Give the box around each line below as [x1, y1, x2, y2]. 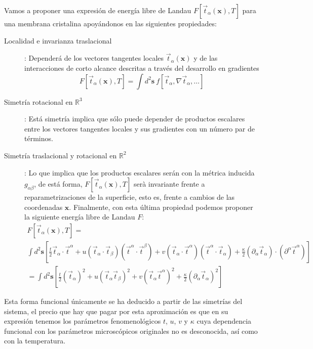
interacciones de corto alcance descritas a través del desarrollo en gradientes [24, 63, 259, 73]
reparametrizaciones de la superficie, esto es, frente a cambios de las [24, 192, 235, 202]
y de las [193, 53, 218, 63]
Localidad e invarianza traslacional [4, 35, 112, 46]
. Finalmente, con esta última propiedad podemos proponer [69, 201, 253, 212]
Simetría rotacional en [4, 96, 73, 107]
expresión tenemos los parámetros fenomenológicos [4, 316, 161, 326]
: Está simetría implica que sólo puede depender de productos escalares [24, 113, 245, 124]
